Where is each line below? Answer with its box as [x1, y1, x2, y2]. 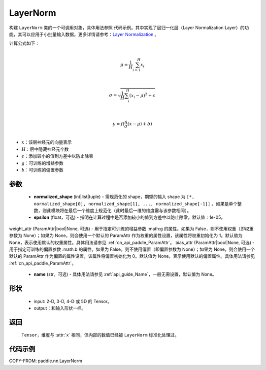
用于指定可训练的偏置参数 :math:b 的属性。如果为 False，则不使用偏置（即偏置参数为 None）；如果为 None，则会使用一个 [9, 246, 255, 252]
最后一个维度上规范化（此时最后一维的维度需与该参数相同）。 [68, 207, 192, 214]
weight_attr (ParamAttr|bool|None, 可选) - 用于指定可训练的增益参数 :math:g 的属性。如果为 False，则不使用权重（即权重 [9, 226, 254, 232]
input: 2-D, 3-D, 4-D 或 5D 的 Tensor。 [33, 298, 112, 304]
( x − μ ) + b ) [127, 121, 152, 127]
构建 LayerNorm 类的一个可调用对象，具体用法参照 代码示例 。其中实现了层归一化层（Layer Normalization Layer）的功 [9, 25, 249, 31]
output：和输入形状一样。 [33, 305, 86, 311]
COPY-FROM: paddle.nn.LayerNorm [9, 358, 82, 364]
